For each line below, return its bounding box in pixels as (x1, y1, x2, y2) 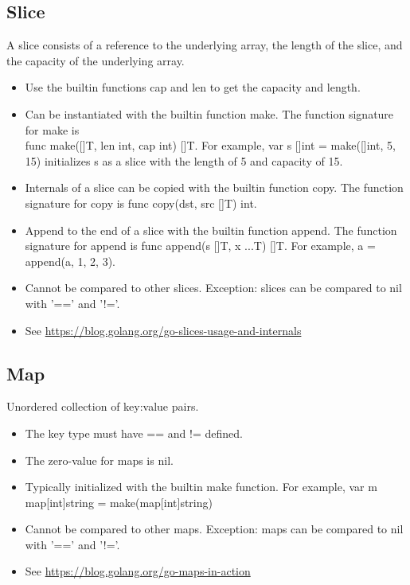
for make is (25, 121, 80, 138)
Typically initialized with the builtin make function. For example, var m (25, 478, 377, 495)
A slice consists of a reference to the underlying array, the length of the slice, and (6, 37, 403, 53)
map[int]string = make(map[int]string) (25, 493, 213, 510)
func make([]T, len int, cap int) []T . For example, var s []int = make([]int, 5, (25, 137, 396, 154)
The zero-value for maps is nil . (25, 451, 174, 468)
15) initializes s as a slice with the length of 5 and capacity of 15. (25, 152, 343, 169)
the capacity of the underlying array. (6, 52, 185, 68)
